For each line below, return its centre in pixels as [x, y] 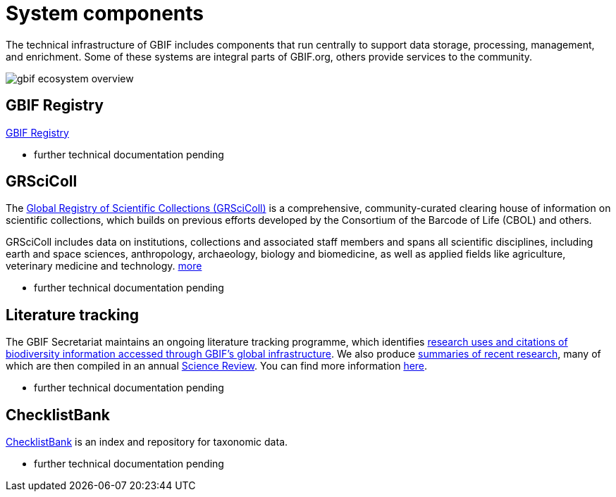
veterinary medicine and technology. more [104, 266]
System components [105, 13]
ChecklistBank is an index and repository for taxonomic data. [147, 442]
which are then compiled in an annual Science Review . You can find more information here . [217, 366]
